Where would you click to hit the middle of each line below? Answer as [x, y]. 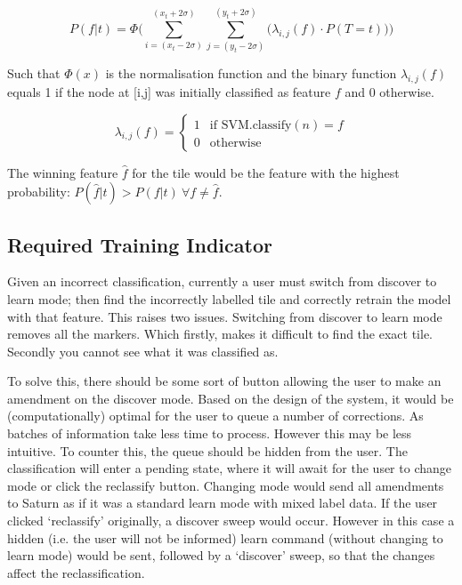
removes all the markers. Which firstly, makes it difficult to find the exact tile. [220, 334]
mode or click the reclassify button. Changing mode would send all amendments [226, 485]
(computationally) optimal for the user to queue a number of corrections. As [215, 416]
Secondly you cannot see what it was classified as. [143, 351]
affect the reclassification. [76, 572]
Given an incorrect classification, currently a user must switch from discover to [222, 281]
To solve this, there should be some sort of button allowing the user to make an [224, 381]
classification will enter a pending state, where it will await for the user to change [229, 468]
